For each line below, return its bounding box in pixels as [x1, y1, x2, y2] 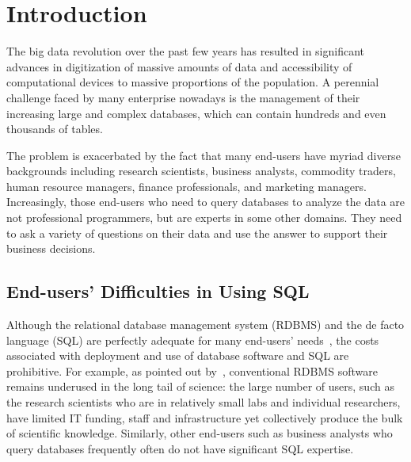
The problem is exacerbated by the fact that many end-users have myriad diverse [6, 147, 401, 163]
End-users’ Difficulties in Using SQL [6, 279, 310, 304]
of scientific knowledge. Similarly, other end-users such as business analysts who [6, 425, 393, 441]
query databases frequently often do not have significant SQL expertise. [6, 440, 354, 456]
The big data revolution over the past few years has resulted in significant [6, 43, 365, 59]
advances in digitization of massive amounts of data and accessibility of [6, 58, 352, 74]
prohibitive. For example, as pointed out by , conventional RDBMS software [6, 362, 378, 379]
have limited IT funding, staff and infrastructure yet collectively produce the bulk [6, 409, 403, 426]
